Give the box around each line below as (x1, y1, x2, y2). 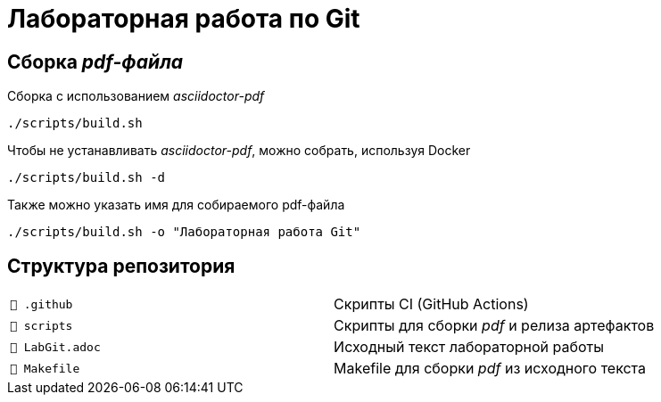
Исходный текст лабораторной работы (334, 338, 604, 357)
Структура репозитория (7, 254, 235, 277)
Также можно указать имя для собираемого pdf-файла (7, 197, 345, 213)
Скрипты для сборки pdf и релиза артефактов (334, 316, 655, 335)
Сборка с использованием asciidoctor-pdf (7, 88, 265, 104)
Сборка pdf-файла (7, 50, 184, 73)
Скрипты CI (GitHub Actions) (334, 295, 529, 314)
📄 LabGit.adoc (10, 340, 101, 354)
